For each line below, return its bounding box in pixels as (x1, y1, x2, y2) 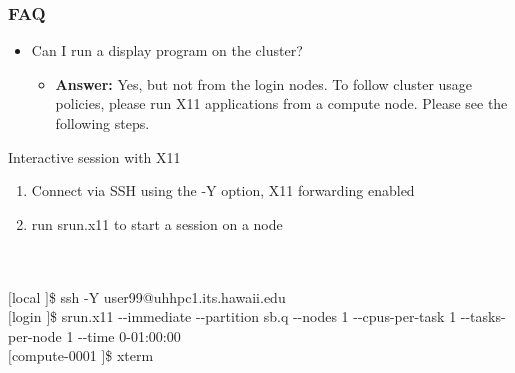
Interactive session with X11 (8, 146, 181, 167)
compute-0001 (11, 345, 97, 366)
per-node (8, 325, 62, 346)
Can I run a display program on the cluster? (31, 40, 303, 61)
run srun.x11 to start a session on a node (31, 213, 283, 234)
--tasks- (460, 306, 506, 327)
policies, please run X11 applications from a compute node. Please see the (55, 93, 508, 114)
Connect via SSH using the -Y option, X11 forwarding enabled (31, 180, 415, 201)
